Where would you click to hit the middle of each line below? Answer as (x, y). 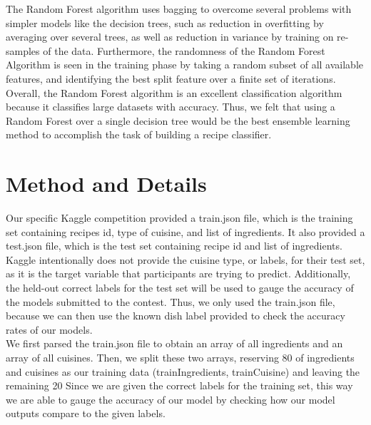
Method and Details (106, 184)
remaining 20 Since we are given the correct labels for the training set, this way (179, 385)
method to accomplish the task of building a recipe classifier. (139, 134)
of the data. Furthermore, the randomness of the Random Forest (184, 50)
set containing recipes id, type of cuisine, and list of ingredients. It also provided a (185, 231)
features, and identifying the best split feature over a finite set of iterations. (171, 78)
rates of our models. (49, 329)
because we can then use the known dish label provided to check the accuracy (176, 316)
